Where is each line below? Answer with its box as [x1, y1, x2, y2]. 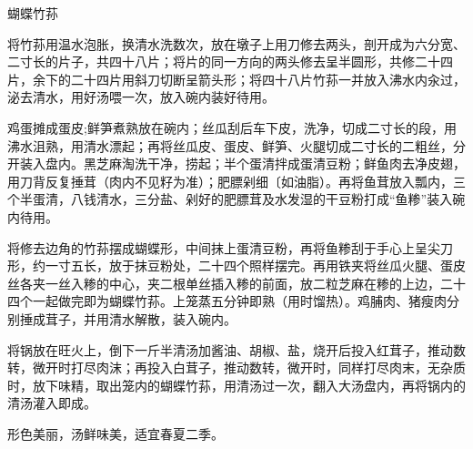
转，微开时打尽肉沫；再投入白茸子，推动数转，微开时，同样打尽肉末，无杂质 [7, 358, 466, 377]
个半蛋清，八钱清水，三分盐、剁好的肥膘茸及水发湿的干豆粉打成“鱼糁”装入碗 [7, 189, 466, 209]
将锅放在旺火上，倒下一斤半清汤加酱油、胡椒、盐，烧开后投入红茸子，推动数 [7, 340, 466, 359]
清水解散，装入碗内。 [108, 309, 236, 328]
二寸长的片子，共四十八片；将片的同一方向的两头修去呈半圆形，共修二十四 [7, 52, 453, 71]
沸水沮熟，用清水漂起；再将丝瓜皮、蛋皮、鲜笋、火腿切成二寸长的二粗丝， [7, 136, 453, 155]
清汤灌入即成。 [7, 393, 96, 413]
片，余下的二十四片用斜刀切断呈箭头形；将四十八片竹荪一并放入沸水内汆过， [7, 69, 466, 88]
